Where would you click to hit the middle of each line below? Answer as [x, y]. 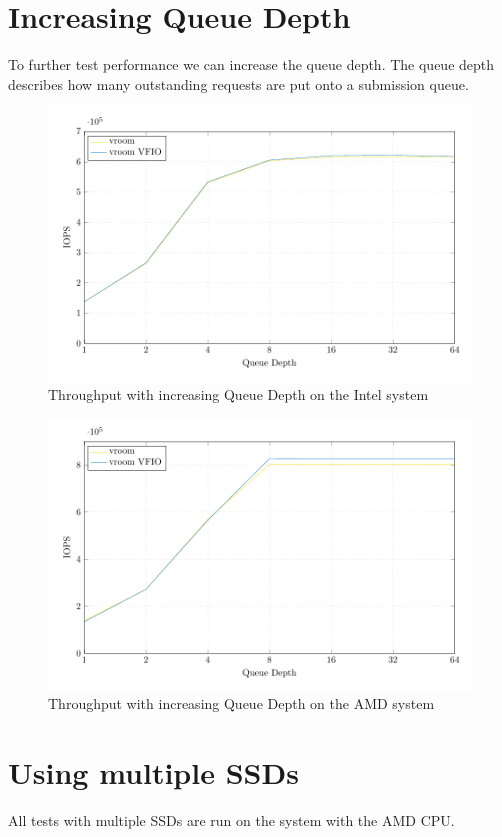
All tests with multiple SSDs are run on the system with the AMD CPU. [231, 820]
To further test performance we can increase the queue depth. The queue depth [251, 64]
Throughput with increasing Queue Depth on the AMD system [241, 703]
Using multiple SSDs [153, 772]
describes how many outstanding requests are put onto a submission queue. [238, 83]
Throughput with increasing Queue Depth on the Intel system [238, 393]
